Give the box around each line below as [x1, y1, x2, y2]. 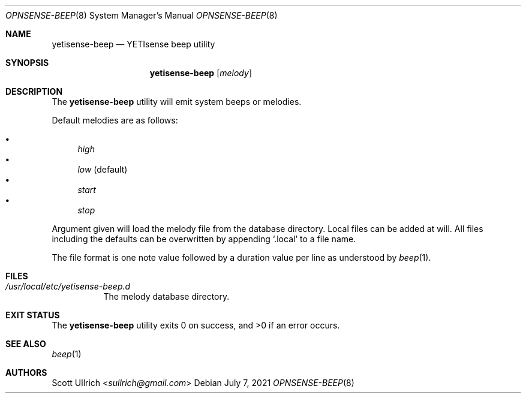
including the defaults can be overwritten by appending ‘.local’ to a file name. [52, 234, 356, 244]
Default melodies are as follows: [52, 115, 178, 125]
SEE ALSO [5, 339, 46, 349]
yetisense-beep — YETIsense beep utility [52, 39, 215, 49]
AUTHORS [5, 367, 47, 378]
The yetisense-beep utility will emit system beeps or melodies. [52, 97, 302, 107]
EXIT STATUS [5, 310, 60, 320]
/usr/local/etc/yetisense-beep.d [5, 281, 131, 291]
